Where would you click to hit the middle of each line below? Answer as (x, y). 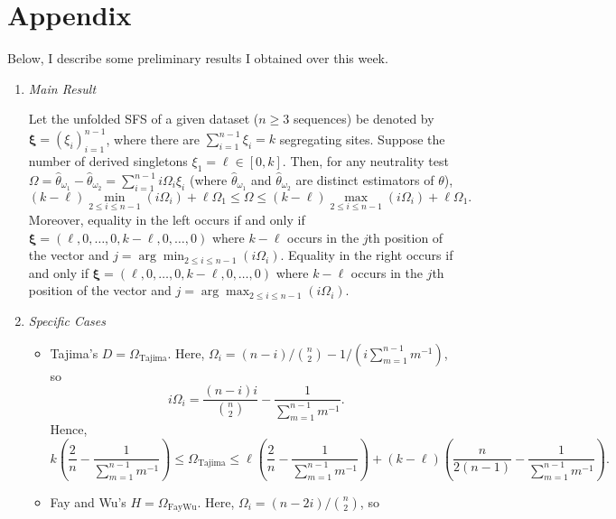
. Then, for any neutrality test (365, 161)
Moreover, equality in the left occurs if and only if (167, 220)
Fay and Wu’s (88, 501)
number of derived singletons (108, 161)
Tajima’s (74, 352)
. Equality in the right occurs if (367, 255)
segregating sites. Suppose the (362, 139)
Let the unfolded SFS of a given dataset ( (144, 119)
